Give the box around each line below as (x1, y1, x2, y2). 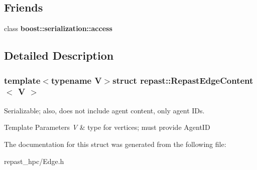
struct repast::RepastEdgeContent (112, 74, 253, 86)
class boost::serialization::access (4, 23, 112, 34)
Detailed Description (4, 48, 114, 63)
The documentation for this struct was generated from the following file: (4, 138, 226, 149)
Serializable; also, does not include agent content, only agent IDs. (4, 105, 205, 115)
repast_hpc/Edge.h (4, 155, 64, 166)
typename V (51, 74, 102, 86)
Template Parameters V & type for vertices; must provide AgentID (4, 122, 210, 132)
